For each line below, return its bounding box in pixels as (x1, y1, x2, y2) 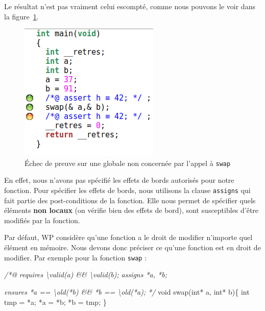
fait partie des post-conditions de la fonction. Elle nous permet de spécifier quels (4, 195, 256, 205)
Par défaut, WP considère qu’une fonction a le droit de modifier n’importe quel (4, 232, 253, 243)
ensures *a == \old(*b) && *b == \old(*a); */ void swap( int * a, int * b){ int (4, 286, 250, 297)
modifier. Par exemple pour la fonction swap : (4, 252, 147, 262)
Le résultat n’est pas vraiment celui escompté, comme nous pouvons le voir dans (4, 1, 255, 11)
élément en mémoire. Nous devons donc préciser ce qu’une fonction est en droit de (4, 242, 261, 253)
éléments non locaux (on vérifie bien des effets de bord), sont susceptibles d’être (4, 205, 259, 216)
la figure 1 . (4, 11, 39, 21)
